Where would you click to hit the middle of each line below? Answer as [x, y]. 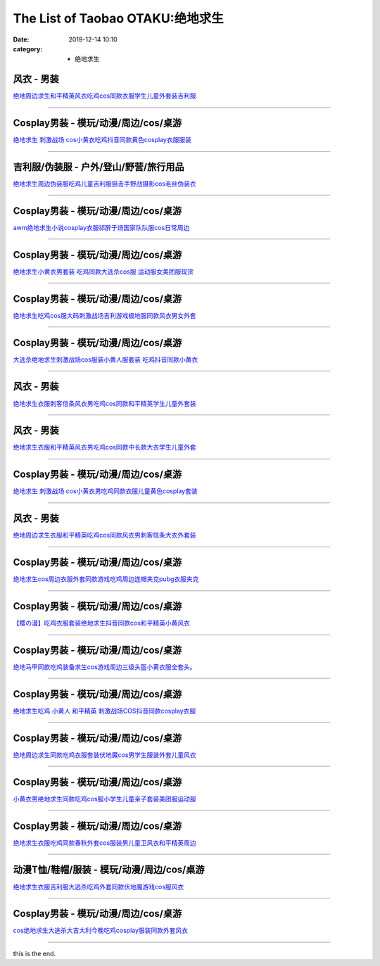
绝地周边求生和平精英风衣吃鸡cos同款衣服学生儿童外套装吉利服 [104, 96]
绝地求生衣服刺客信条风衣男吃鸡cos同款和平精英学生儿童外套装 [104, 403]
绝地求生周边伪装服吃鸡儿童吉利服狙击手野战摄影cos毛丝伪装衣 [104, 184]
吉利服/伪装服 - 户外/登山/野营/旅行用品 [99, 166]
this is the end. [34, 953]
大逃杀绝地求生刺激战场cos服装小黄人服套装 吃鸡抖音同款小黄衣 [106, 360]
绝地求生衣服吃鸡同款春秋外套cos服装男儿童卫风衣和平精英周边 [104, 843]
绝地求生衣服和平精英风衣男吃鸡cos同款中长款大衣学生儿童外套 [104, 447]
